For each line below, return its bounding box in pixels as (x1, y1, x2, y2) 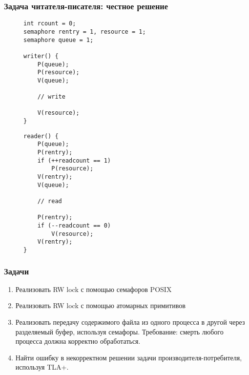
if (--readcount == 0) (37, 222, 111, 229)
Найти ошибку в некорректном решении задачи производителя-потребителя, (15, 352, 242, 362)
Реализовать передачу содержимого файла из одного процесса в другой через (15, 317, 245, 327)
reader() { (23, 132, 59, 140)
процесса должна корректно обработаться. (15, 336, 141, 346)
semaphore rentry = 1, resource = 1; (23, 28, 146, 35)
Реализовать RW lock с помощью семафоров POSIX (15, 284, 172, 294)
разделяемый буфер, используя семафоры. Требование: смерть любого (15, 326, 224, 336)
